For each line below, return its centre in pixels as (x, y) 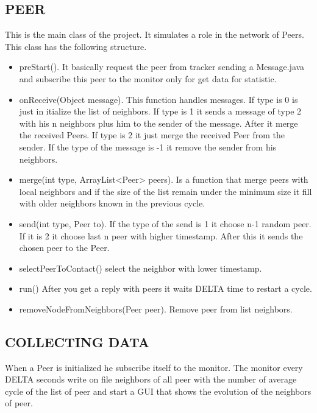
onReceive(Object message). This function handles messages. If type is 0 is (158, 99)
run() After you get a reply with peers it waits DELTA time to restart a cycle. (166, 288)
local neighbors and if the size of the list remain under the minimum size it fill (166, 191)
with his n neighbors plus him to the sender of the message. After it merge (158, 123)
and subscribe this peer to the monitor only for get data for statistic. (148, 78)
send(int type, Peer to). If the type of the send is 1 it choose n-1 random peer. (165, 223)
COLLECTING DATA (77, 341)
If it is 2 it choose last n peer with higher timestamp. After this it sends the (161, 235)
